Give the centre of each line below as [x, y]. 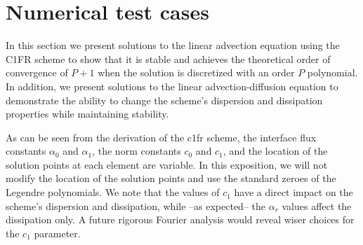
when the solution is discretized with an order [196, 72]
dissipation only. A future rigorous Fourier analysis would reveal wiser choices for [180, 219]
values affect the [317, 205]
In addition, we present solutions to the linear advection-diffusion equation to [172, 86]
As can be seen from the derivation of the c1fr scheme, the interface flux [161, 137]
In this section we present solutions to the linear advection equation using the [173, 45]
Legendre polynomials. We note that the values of [113, 192]
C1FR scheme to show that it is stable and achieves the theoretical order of [168, 58]
